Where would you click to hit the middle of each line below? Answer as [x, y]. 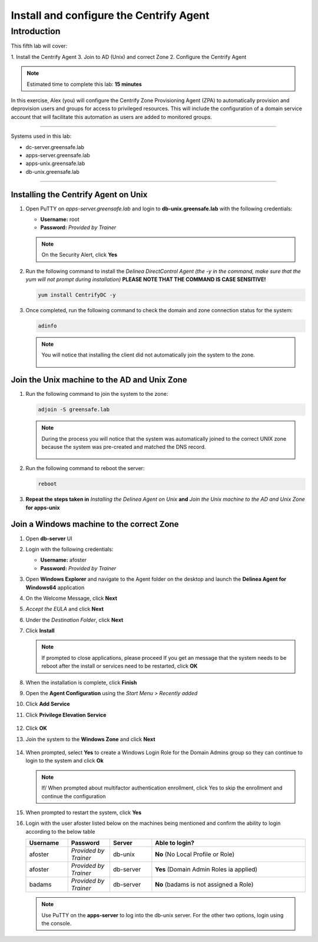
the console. [57, 923]
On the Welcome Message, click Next [72, 598]
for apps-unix [43, 507]
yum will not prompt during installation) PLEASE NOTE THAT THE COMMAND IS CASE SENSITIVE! [146, 279]
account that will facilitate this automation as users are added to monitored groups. [111, 117]
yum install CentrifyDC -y [77, 295]
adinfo [47, 326]
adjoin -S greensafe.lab [74, 410]
